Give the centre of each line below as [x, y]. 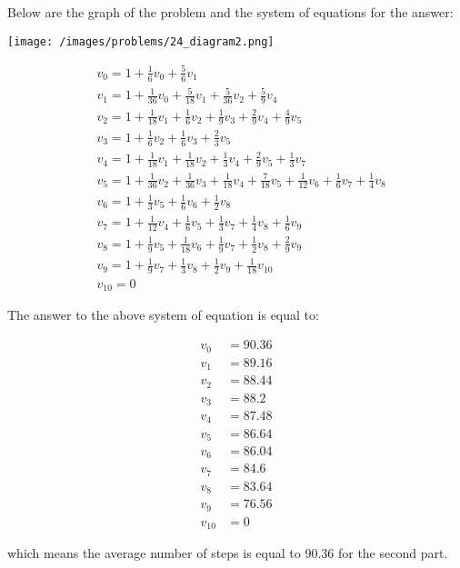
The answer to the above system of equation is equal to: [163, 315]
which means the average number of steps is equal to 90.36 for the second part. [228, 553]
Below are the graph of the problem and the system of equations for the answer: [230, 12]
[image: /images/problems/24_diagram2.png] [141, 41]
